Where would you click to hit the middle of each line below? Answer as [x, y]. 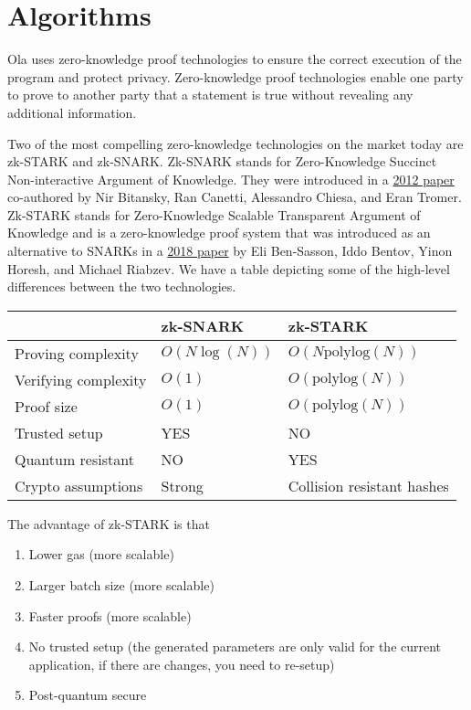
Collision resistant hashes [368, 485]
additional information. [72, 112]
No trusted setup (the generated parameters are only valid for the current [235, 646]
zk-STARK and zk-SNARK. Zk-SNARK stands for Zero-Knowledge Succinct [222, 161]
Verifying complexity [81, 379]
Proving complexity [77, 353]
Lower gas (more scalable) [101, 554]
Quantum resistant [74, 459]
